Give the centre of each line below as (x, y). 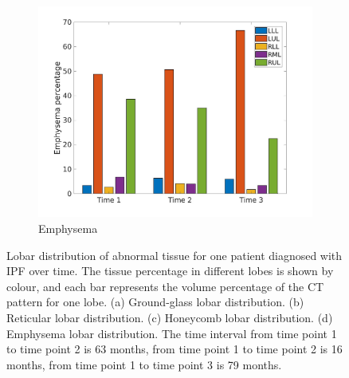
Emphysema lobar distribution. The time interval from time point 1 (172, 333)
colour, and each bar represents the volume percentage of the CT (165, 286)
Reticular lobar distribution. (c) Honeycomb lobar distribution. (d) (170, 317)
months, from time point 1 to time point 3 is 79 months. (144, 364)
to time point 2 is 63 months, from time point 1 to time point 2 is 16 (174, 349)
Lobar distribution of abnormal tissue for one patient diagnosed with (174, 255)
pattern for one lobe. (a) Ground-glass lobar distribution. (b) (155, 302)
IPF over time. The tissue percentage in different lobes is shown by (170, 271)
